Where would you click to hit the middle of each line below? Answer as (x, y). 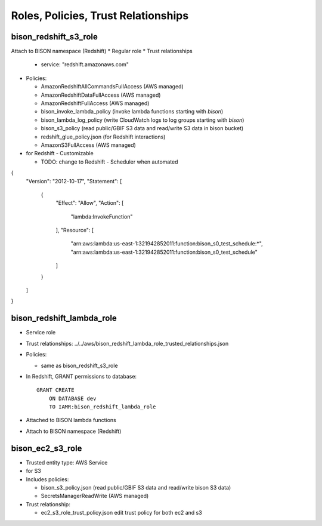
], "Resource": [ (75, 230)
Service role (41, 333)
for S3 (34, 471)
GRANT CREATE (55, 390)
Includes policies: (47, 479)
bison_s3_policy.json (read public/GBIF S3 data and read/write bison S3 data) (136, 487)
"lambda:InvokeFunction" (102, 216)
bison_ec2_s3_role (47, 448)
